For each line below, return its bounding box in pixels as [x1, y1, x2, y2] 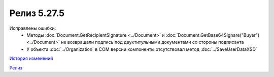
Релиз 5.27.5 [9, 8, 65, 19]
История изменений [9, 55, 53, 61]
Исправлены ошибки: [9, 25, 56, 31]
